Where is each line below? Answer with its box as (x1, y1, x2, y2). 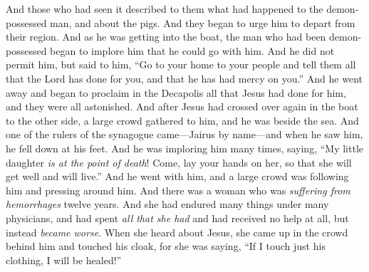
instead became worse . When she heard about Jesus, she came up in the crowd (6, 224, 348, 239)
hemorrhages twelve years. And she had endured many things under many (6, 197, 329, 211)
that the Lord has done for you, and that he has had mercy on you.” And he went (6, 70, 363, 85)
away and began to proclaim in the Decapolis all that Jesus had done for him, (6, 85, 346, 100)
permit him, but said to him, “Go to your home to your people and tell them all (6, 57, 356, 72)
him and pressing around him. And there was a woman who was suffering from (6, 182, 350, 197)
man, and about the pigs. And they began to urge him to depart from (50, 15, 355, 30)
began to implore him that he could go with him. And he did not (50, 43, 335, 58)
